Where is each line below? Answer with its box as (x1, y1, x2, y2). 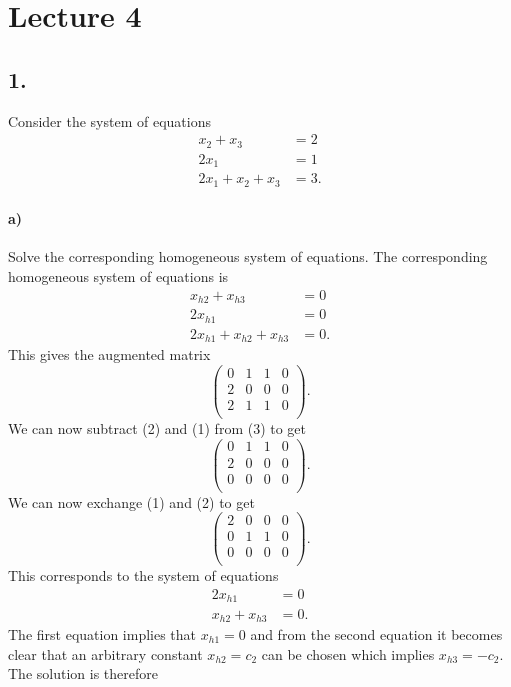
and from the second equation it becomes (250, 623, 503, 644)
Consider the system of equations (8, 110, 211, 131)
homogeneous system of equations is (8, 266, 229, 287)
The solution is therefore (8, 663, 158, 684)
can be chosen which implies (261, 643, 435, 664)
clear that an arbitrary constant (8, 643, 203, 664)
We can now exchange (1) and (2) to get (8, 491, 255, 512)
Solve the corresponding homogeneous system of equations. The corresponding (8, 246, 488, 267)
